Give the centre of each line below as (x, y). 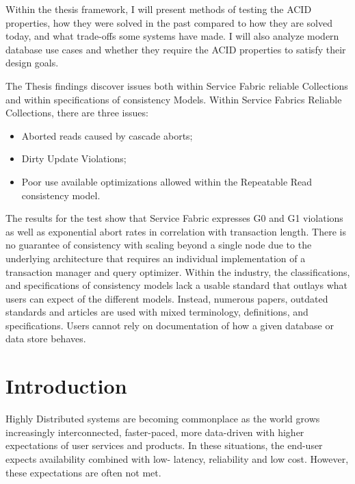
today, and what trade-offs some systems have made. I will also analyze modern (172, 36)
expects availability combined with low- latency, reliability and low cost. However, (177, 458)
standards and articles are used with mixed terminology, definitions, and (157, 312)
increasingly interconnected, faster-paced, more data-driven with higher (155, 432)
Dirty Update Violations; (74, 158)
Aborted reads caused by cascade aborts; (107, 135)
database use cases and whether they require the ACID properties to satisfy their (176, 49)
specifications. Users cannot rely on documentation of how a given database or (170, 325)
